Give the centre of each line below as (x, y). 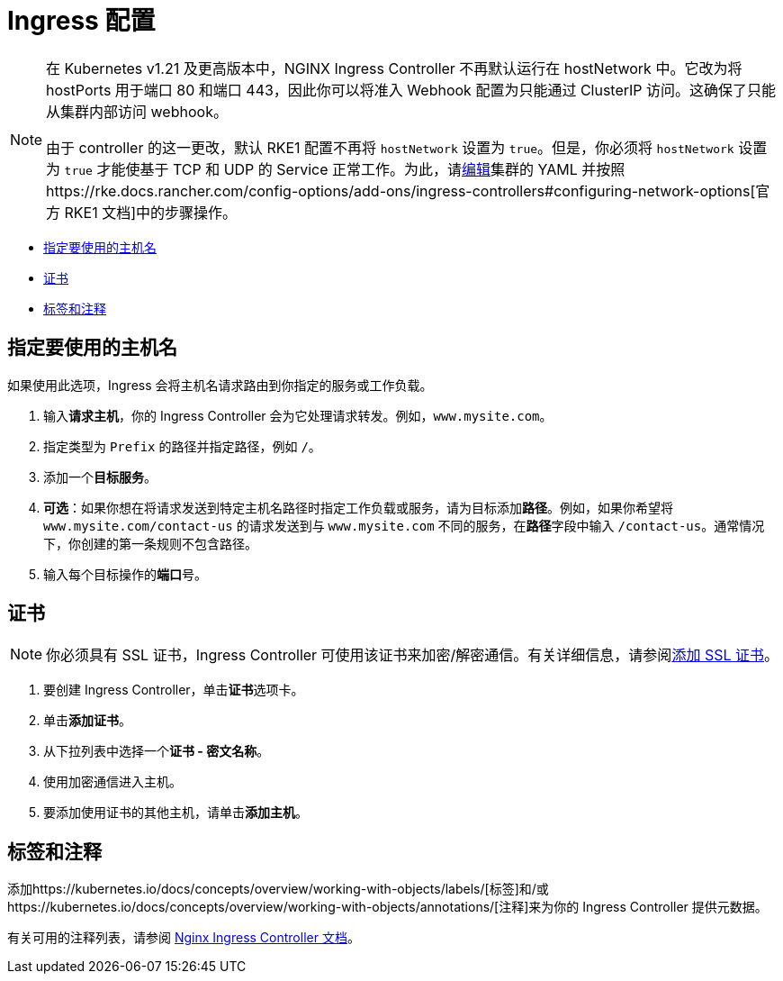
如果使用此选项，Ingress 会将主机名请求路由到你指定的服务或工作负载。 (220, 385)
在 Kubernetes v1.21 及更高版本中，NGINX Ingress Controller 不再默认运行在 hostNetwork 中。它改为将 (394, 68)
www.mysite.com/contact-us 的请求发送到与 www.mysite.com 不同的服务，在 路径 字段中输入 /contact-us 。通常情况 (404, 525)
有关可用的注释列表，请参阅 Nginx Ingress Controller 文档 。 (184, 938)
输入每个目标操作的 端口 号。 (125, 574)
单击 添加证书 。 (87, 721)
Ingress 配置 (81, 21)
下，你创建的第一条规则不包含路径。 (150, 543)
